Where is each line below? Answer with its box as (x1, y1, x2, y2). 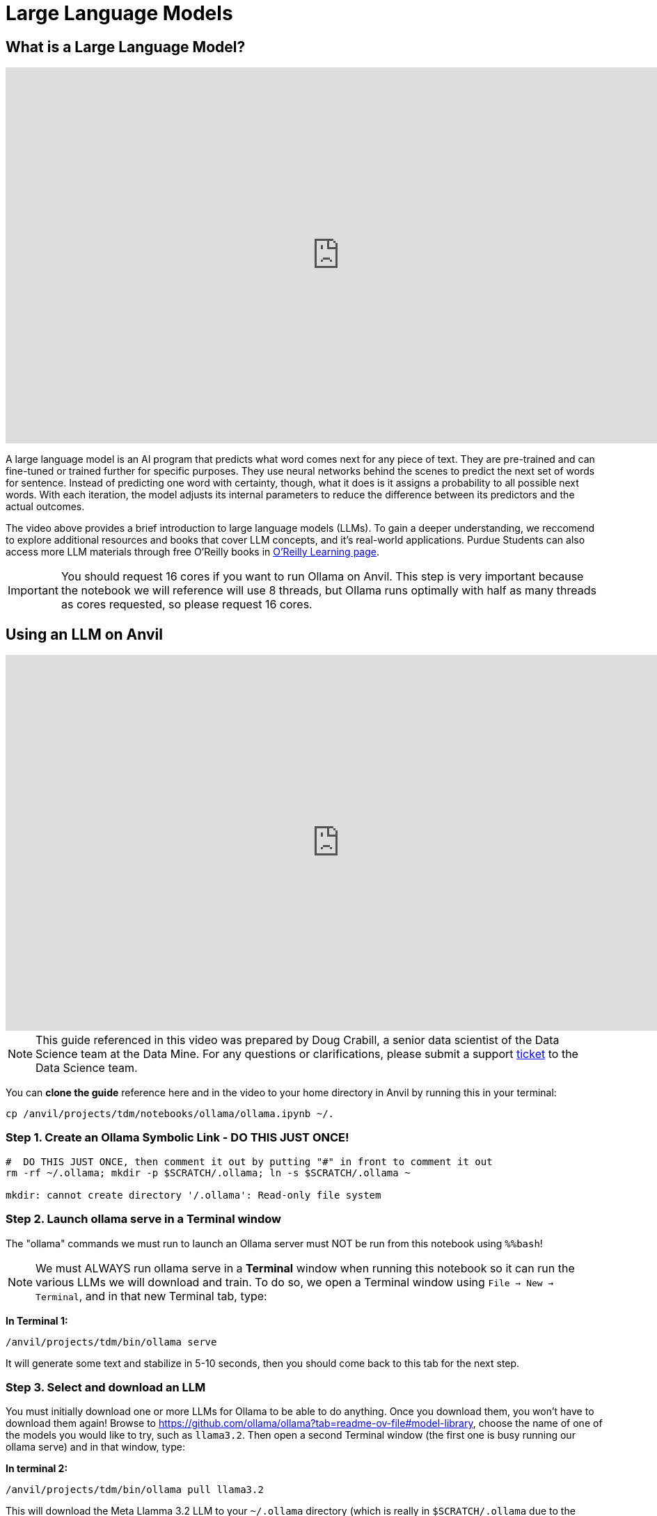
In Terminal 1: (6, 1314, 68, 1327)
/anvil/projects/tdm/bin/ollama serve (6, 1336, 217, 1348)
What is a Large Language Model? (6, 38, 246, 56)
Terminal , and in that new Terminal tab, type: (35, 1288, 267, 1303)
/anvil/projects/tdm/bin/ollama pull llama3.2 (6, 1484, 264, 1496)
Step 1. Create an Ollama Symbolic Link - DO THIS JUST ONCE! (6, 1130, 349, 1145)
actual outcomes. (6, 500, 85, 513)
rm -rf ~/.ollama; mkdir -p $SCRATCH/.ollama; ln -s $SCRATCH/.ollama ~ (6, 1167, 411, 1178)
